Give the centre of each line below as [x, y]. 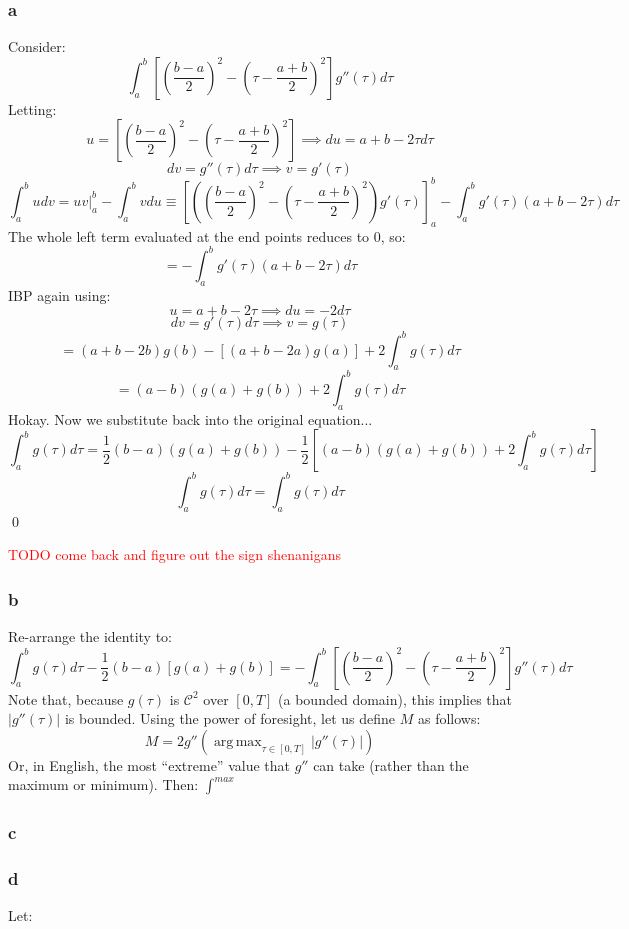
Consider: [37, 46]
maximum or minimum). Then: [103, 784]
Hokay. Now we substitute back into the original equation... [190, 418]
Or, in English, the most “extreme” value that [149, 764]
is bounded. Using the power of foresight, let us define [230, 718]
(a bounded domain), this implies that [395, 698]
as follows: [449, 718]
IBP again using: [59, 294]
